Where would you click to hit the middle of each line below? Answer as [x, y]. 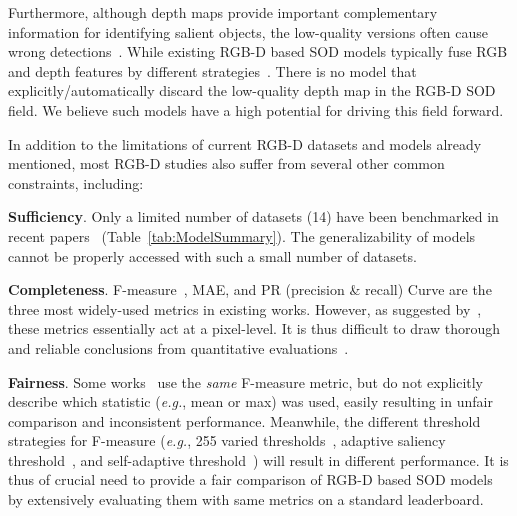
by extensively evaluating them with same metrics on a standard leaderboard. [246, 499]
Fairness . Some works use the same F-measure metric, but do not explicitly [246, 381]
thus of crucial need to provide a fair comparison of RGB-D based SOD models [250, 479]
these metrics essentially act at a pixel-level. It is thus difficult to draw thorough [254, 328]
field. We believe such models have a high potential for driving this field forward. [256, 109]
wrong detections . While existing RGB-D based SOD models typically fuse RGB [258, 51]
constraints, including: [76, 182]
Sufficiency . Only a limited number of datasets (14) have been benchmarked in [253, 216]
